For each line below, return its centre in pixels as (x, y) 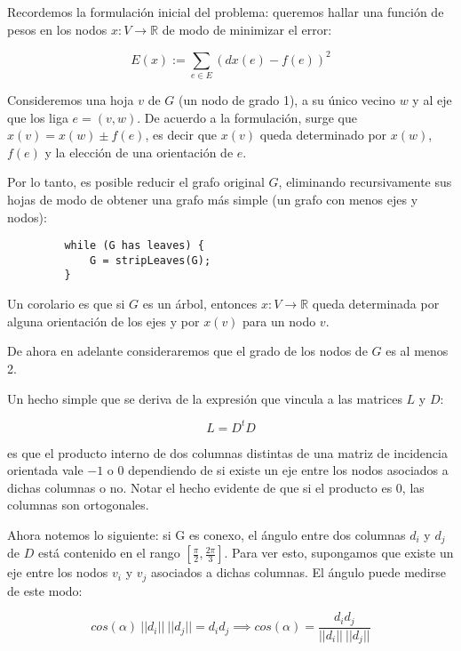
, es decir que (181, 135)
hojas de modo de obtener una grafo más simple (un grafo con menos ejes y (213, 199)
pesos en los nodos (57, 29)
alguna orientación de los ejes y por (103, 321)
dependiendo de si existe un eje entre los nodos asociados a (288, 470)
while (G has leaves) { (134, 246)
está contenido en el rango (109, 553)
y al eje (432, 100)
